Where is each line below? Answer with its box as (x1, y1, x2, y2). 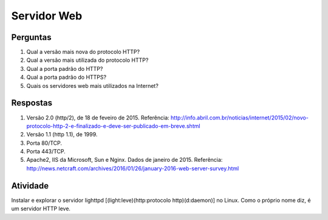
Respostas (11, 98, 53, 108)
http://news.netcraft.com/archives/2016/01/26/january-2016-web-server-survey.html (26, 164, 239, 172)
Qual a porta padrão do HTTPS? (26, 73, 106, 81)
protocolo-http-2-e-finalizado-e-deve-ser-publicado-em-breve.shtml (26, 122, 200, 130)
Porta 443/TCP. (26, 148, 66, 155)
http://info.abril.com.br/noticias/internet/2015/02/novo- (170, 114, 309, 121)
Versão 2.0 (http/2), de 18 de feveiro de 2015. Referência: (26, 114, 169, 121)
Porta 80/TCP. (26, 139, 63, 147)
